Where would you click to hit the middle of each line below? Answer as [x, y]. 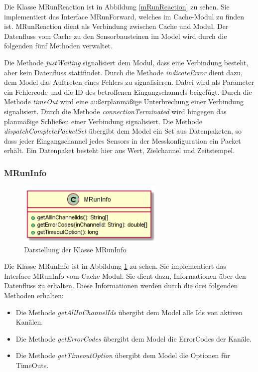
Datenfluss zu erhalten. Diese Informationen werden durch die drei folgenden [121, 285]
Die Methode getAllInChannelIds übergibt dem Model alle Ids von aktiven [129, 312]
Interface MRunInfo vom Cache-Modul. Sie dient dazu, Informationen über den [125, 276]
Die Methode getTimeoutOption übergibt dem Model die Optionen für [123, 355]
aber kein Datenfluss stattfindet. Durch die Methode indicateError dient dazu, [124, 72]
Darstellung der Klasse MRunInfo [75, 249]
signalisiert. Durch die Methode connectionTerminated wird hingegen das [115, 111]
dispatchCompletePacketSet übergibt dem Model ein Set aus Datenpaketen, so [123, 131]
